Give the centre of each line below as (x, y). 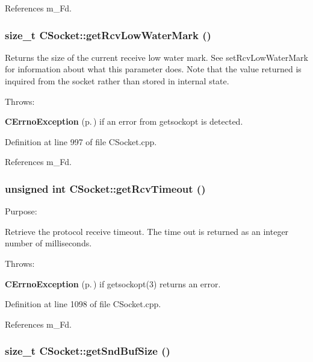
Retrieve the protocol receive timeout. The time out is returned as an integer (147, 231)
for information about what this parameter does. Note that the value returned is (153, 69)
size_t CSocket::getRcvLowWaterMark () (108, 35)
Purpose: (21, 211)
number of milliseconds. (48, 243)
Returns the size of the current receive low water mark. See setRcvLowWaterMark (156, 57)
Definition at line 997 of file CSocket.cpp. (81, 141)
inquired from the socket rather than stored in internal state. (117, 81)
